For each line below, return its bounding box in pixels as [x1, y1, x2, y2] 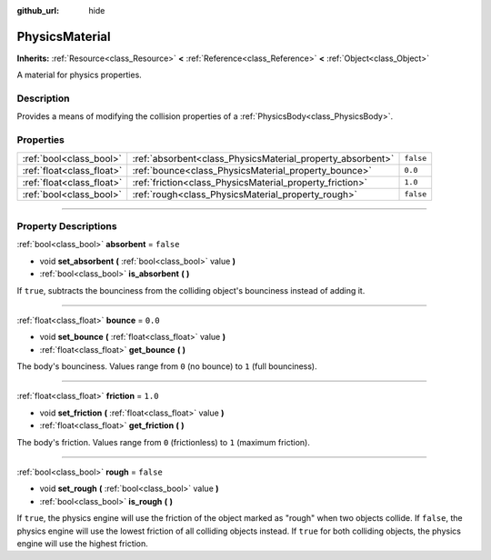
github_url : [16, 5, 59, 15]
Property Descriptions [16, 219, 117, 232]
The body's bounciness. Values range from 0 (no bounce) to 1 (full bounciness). [16, 361, 317, 372]
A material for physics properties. [16, 69, 143, 81]
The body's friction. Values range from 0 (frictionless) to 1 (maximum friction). [16, 436, 311, 447]
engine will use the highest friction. [16, 537, 149, 549]
